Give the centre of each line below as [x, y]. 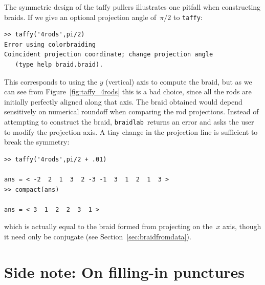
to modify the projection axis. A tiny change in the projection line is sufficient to [131, 131]
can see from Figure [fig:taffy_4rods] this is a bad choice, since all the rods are [128, 91]
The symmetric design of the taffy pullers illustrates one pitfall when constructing [132, 7]
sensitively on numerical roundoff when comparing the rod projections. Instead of [131, 111]
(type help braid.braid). [59, 65]
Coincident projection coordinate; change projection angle [109, 55]
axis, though [242, 226]
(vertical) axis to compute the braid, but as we [179, 81]
